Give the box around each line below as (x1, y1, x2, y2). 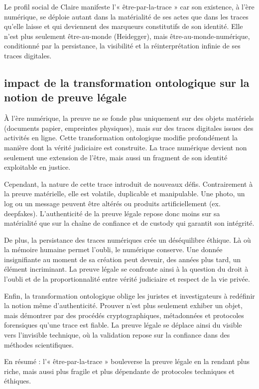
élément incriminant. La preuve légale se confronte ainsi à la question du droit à (4, 264, 249, 274)
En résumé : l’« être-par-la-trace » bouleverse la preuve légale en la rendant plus (4, 356, 250, 367)
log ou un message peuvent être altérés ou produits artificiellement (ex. (4, 198, 221, 208)
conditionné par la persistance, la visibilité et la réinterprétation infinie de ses (4, 40, 241, 51)
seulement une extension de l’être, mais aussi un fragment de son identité (4, 152, 228, 162)
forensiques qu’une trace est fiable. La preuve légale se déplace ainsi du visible (4, 320, 242, 330)
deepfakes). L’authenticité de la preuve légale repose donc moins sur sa (4, 208, 220, 218)
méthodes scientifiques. (4, 339, 74, 350)
